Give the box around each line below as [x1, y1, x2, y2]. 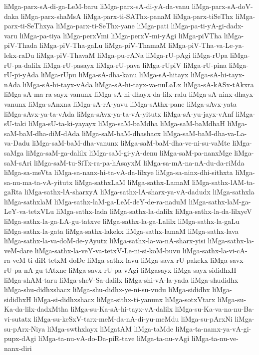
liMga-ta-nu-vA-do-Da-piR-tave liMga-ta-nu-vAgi [38, 333, 190, 344]
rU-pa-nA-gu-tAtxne [4, 265, 66, 275]
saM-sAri [4, 157, 32, 168]
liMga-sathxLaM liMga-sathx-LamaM [75, 177, 190, 187]
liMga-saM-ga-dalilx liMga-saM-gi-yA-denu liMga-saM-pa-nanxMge [26, 147, 232, 158]
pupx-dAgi [4, 333, 36, 344]
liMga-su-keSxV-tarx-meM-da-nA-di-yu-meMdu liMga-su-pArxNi [33, 314, 233, 324]
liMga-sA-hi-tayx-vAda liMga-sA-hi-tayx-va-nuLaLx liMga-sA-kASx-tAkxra [22, 79, 254, 89]
